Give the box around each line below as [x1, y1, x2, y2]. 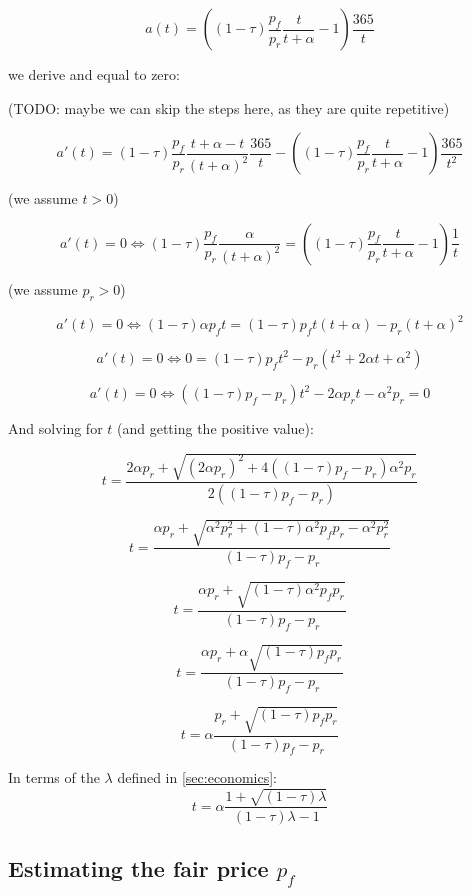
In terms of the [8, 767, 100, 788]
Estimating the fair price [8, 852, 269, 883]
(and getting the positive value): [117, 417, 314, 438]
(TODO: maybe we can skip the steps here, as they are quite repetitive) [8, 97, 450, 118]
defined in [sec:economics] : [117, 767, 277, 788]
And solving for [8, 417, 103, 438]
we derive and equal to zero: [8, 64, 180, 84]
